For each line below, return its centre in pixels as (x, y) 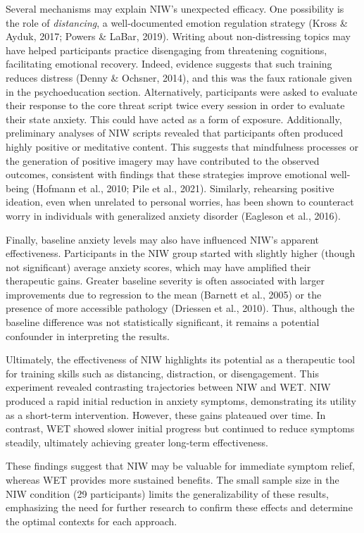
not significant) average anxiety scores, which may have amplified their (158, 266)
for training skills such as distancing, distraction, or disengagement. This (162, 373)
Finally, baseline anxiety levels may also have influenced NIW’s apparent (163, 239)
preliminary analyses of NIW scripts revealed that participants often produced (175, 133)
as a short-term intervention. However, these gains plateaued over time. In (166, 414)
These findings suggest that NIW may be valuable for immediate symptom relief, (180, 466)
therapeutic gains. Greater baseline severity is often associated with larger (165, 281)
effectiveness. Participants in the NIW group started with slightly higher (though (181, 253)
